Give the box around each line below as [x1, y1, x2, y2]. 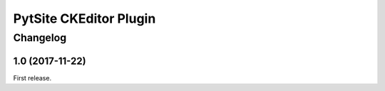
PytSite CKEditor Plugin [13, 11, 156, 26]
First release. [13, 73, 52, 82]
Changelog [13, 31, 67, 44]
